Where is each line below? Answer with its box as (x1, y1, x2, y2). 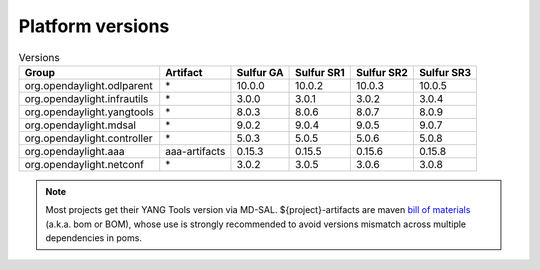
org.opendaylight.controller (24, 131, 154, 145)
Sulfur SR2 (355, 65, 409, 79)
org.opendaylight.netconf (24, 157, 145, 171)
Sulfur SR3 (418, 65, 472, 79)
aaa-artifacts (165, 144, 226, 158)
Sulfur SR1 (295, 65, 345, 79)
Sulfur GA (236, 65, 284, 79)
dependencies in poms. (45, 232, 142, 244)
